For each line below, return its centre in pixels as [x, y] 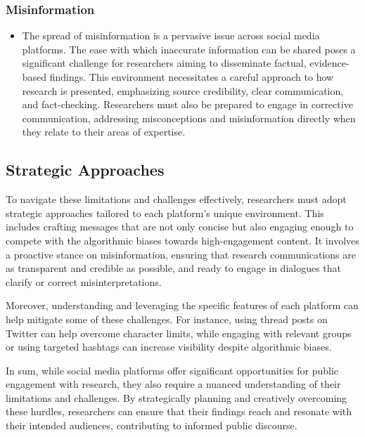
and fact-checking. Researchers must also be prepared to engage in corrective [187, 104]
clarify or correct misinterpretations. [84, 281]
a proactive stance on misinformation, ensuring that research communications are [181, 254]
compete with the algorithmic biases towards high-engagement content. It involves [182, 240]
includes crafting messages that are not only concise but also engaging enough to [180, 227]
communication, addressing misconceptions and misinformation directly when [189, 118]
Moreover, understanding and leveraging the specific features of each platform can [182, 305]
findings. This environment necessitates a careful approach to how [192, 77]
